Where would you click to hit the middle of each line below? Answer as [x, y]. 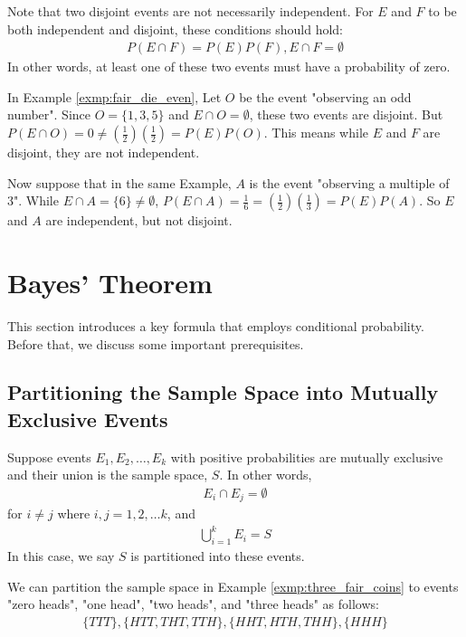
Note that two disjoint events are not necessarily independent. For [190, 11]
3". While [33, 200]
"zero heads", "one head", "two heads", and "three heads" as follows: [193, 604]
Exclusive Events [88, 418]
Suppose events [49, 456]
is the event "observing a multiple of [349, 182]
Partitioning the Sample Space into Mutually [223, 392]
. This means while [316, 132]
